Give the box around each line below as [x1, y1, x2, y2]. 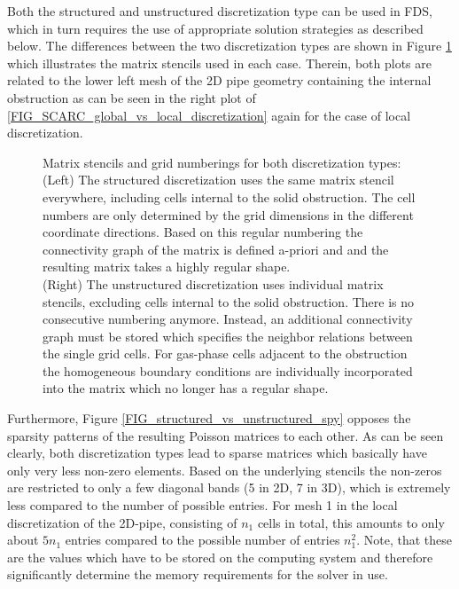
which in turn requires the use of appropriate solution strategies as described [7, 19, 424, 37]
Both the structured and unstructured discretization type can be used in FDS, [7, 2, 432, 20]
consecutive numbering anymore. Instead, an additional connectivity [43, 310, 413, 328]
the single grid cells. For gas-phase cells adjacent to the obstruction [43, 344, 408, 363]
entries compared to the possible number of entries [65, 530, 340, 549]
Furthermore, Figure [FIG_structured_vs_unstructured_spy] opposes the [7, 409, 411, 428]
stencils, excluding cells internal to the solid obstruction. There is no [43, 292, 415, 310]
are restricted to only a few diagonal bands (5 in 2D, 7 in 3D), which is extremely [7, 478, 451, 497]
